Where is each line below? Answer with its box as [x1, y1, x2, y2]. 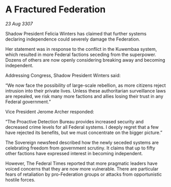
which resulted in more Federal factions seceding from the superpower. [5, 51, 156, 58]
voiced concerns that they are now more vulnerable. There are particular [5, 165, 159, 172]
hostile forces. [5, 176, 36, 183]
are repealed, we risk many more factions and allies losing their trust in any [5, 93, 164, 99]
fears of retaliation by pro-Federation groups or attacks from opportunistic [5, 171, 162, 177]
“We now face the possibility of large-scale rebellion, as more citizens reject [5, 82, 166, 88]
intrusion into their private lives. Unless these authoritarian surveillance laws [5, 87, 166, 93]
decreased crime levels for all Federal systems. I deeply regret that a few [5, 124, 159, 130]
